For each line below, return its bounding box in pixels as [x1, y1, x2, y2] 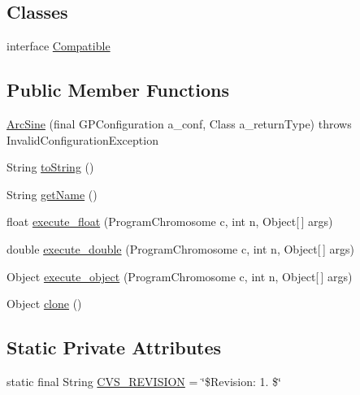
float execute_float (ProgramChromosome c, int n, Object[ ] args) [7, 213, 333, 230]
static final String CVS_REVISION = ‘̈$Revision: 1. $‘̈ [7, 372, 281, 389]
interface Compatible [7, 37, 111, 54]
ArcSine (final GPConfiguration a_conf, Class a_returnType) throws [7, 115, 352, 132]
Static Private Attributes [7, 335, 222, 360]
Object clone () [7, 295, 82, 312]
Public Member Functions [7, 77, 229, 102]
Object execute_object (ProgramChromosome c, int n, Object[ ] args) [7, 267, 353, 284]
